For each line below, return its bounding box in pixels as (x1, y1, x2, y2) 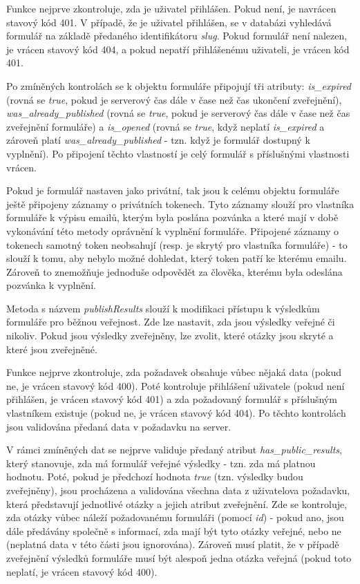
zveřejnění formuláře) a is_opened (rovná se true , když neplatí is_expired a (6, 119, 325, 133)
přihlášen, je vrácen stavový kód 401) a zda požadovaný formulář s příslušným (6, 392, 337, 406)
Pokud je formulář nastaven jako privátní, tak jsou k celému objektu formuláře (6, 183, 339, 198)
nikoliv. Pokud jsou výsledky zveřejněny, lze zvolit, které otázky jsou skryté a (6, 328, 334, 343)
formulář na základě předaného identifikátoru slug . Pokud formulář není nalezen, (6, 28, 348, 43)
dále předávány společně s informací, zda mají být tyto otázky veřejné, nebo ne (6, 523, 341, 538)
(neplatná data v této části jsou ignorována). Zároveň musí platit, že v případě (6, 537, 339, 552)
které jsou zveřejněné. (6, 341, 97, 356)
